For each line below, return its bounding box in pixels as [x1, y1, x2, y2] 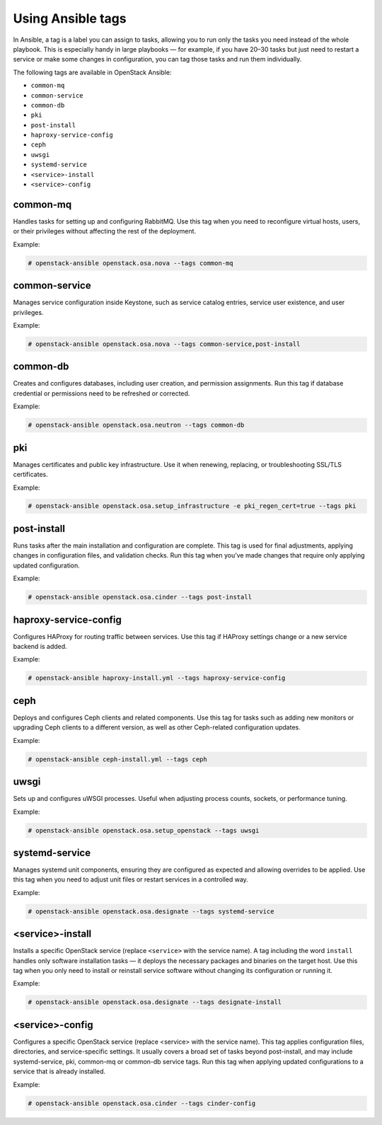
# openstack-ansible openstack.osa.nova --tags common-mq [28, 259, 233, 267]
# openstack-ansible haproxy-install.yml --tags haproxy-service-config [28, 674, 286, 682]
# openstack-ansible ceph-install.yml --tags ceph [28, 755, 208, 763]
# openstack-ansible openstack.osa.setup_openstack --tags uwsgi [28, 826, 260, 834]
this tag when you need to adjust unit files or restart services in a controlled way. [13, 875, 249, 884]
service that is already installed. [13, 1067, 106, 1075]
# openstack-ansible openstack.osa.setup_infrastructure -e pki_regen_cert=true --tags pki [28, 502, 357, 510]
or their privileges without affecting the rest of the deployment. [13, 227, 197, 236]
